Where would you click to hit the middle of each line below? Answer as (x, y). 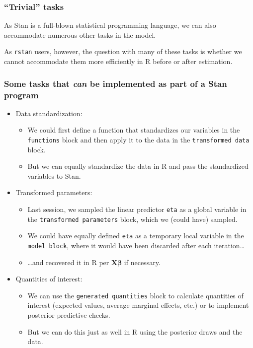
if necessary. (142, 262)
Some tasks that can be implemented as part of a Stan (116, 83)
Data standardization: (49, 113)
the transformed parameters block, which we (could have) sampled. (132, 219)
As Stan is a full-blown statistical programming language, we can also (110, 25)
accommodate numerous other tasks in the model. (80, 35)
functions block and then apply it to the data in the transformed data (138, 139)
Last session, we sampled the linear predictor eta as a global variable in (137, 209)
